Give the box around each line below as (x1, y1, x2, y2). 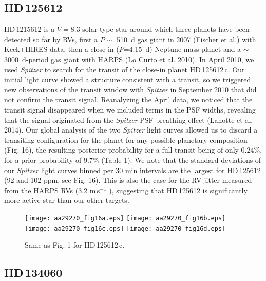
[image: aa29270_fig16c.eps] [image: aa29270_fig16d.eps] (25, 224, 226, 232)
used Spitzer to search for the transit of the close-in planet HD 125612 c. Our (4, 64, 245, 74)
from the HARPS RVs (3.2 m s (4, 184, 100, 195)
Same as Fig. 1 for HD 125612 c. (25, 239, 125, 250)
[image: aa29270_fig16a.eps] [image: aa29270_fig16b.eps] (25, 214, 226, 222)
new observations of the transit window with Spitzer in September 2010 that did (4, 84, 257, 95)
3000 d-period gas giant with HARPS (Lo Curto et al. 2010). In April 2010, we (4, 53, 254, 64)
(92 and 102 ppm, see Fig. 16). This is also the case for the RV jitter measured (4, 175, 252, 185)
